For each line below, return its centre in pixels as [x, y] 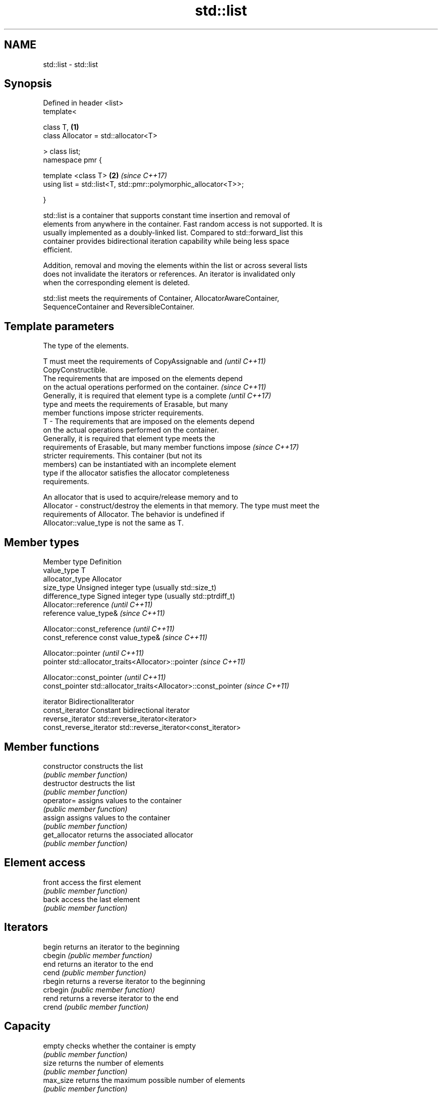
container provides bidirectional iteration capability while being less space [166, 241]
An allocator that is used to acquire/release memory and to [141, 497]
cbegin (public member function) [98, 955]
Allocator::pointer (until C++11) [94, 653]
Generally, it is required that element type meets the [129, 439]
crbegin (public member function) [99, 989]
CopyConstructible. [75, 370]
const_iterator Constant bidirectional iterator [116, 710]
